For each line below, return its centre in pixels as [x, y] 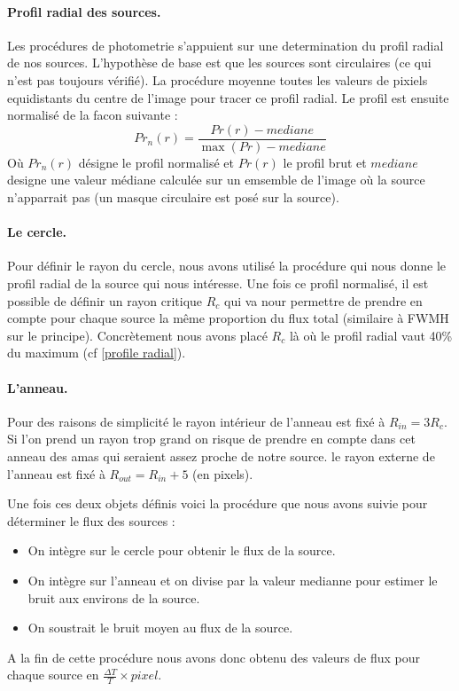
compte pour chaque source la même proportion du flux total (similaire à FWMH [228, 318]
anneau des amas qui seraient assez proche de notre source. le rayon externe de [221, 455]
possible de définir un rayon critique [105, 300]
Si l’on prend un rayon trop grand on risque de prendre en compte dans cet [211, 439]
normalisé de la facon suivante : [93, 115]
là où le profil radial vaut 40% [371, 335]
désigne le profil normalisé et [156, 162]
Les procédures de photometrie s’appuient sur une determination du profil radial [226, 45]
